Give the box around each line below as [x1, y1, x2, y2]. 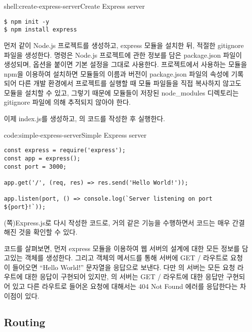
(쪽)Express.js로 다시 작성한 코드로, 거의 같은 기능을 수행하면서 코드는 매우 [4, 217, 230, 227]
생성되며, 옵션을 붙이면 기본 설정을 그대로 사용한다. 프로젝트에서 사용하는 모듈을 [4, 59, 247, 69]
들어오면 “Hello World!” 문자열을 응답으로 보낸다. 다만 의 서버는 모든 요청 [12, 262, 235, 272]
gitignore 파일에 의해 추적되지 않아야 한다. [4, 97, 131, 107]
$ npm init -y [4, 18, 50, 25]
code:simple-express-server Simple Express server [4, 129, 147, 140]
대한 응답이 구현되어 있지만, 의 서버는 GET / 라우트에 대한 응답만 [25, 271, 224, 282]
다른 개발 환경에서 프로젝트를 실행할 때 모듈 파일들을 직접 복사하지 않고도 [18, 78, 242, 88]
